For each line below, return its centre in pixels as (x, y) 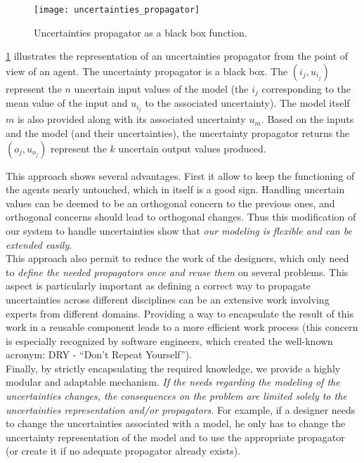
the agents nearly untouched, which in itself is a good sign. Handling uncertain (175, 189)
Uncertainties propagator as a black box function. (141, 32)
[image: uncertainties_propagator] (117, 10)
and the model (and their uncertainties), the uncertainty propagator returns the (178, 132)
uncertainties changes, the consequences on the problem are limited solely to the (176, 396)
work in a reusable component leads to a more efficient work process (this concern (182, 327)
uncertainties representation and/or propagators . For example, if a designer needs (181, 409)
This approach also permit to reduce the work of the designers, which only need (177, 258)
